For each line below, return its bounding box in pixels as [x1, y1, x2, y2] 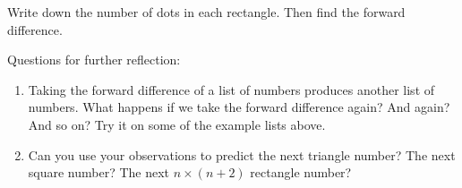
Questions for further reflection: [7, 50, 181, 69]
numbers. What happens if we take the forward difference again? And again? [28, 98, 450, 116]
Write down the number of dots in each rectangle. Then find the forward [7, 3, 406, 21]
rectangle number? [250, 163, 352, 182]
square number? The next [28, 163, 170, 182]
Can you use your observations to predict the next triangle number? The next [28, 145, 456, 164]
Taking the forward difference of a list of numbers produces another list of [28, 80, 435, 98]
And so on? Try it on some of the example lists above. [28, 115, 326, 133]
